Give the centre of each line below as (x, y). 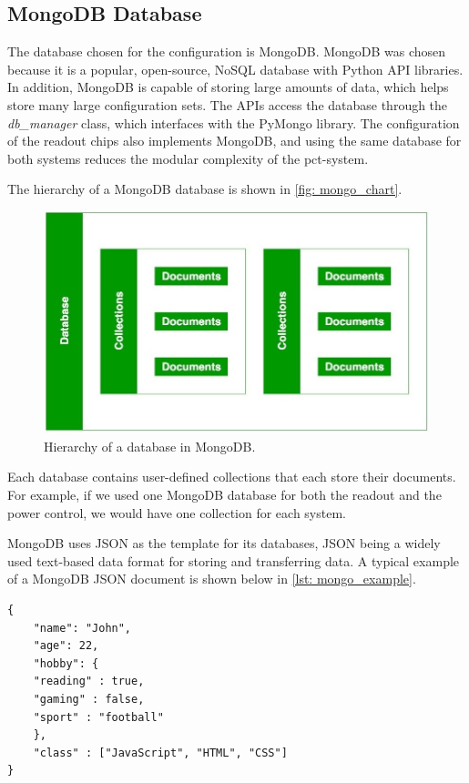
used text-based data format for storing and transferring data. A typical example (234, 560)
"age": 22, (66, 646)
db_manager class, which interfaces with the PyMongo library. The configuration (234, 122)
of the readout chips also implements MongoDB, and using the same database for (234, 141)
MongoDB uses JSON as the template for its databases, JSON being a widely (224, 543)
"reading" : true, (89, 681)
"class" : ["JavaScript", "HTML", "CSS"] (160, 752)
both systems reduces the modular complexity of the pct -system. (188, 158)
